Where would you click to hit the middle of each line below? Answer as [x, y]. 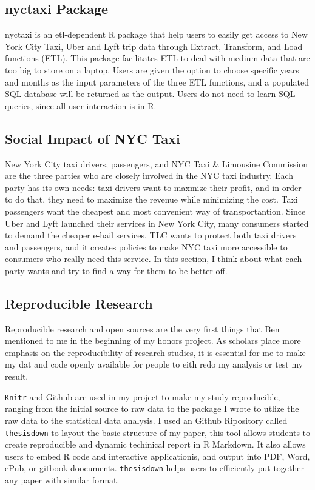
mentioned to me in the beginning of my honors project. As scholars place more [153, 341]
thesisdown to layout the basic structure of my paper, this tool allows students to [158, 432]
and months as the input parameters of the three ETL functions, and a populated [157, 82]
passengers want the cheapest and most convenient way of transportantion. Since [155, 211]
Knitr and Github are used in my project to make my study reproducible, [143, 396]
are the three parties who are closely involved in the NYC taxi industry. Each [149, 176]
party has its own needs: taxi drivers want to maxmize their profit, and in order [153, 187]
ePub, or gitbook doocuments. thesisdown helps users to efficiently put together [155, 468]
